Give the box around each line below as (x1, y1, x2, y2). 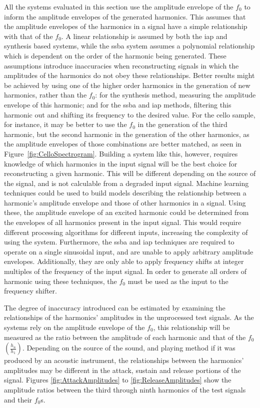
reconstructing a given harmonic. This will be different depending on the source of (4, 168, 256, 178)
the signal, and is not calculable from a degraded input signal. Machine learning (4, 177, 249, 188)
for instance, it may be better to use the (4, 119, 127, 129)
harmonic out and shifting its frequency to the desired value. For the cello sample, (4, 109, 255, 119)
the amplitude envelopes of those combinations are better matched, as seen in (4, 138, 241, 149)
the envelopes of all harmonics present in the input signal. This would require (4, 217, 241, 227)
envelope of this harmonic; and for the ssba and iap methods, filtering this (4, 99, 231, 109)
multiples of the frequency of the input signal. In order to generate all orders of (4, 266, 247, 276)
